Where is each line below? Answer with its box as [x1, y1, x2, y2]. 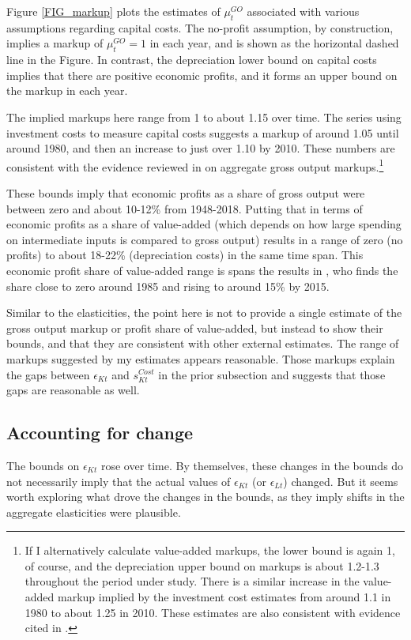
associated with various [247, 3, 360, 19]
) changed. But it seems [283, 472, 398, 489]
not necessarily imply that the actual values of [6, 472, 231, 489]
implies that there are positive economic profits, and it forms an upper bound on [6, 66, 398, 83]
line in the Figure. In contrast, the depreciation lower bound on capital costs [6, 51, 377, 68]
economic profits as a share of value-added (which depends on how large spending [6, 216, 402, 232]
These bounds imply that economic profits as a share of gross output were [6, 185, 365, 201]
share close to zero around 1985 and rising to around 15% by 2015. [6, 277, 330, 294]
